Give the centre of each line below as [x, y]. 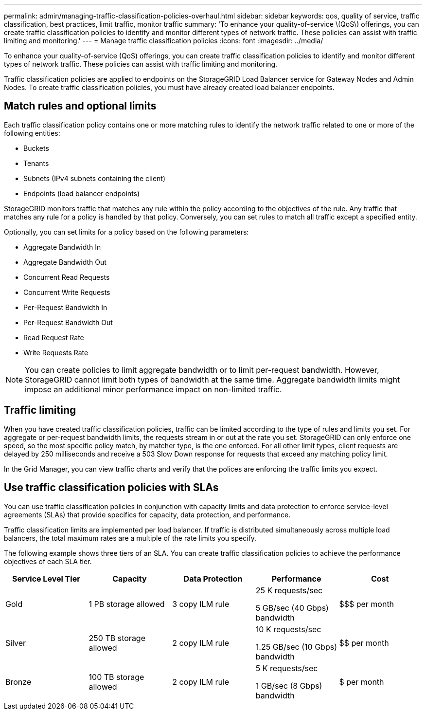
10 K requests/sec [288, 629]
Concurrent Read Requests [67, 277]
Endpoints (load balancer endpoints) [82, 193]
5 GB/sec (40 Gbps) [292, 608]
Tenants [36, 163]
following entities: [32, 133]
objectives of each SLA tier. [48, 561]
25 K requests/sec [289, 590]
